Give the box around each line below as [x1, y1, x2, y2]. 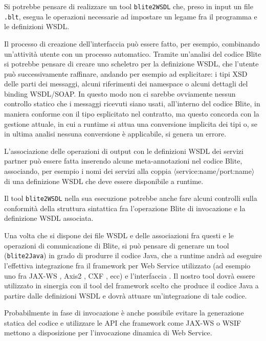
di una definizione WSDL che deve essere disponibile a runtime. [4, 175, 204, 186]
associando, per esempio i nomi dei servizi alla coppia [4, 166, 171, 176]
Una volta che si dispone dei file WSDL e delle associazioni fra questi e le [4, 230, 234, 241]
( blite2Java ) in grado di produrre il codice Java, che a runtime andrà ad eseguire [4, 250, 262, 261]
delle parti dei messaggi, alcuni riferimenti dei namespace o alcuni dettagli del [4, 78, 248, 89]
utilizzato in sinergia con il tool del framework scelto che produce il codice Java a [4, 280, 259, 291]
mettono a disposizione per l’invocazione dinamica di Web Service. [4, 327, 212, 338]
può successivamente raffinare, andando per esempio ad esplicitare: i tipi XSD [4, 68, 248, 79]
